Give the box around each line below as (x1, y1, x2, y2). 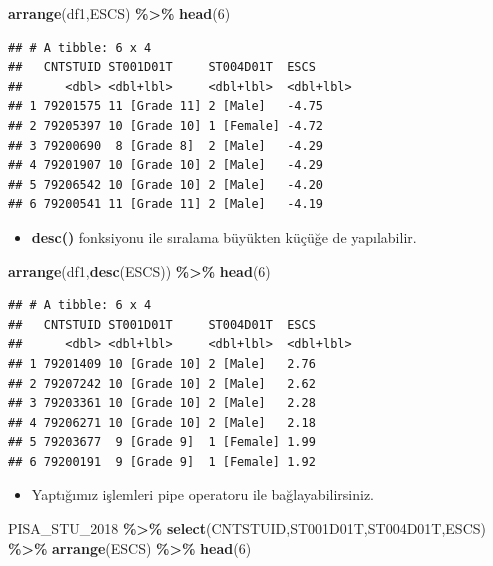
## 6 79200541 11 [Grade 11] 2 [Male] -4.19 (8, 197, 323, 212)
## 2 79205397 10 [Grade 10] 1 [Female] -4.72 (8, 118, 323, 133)
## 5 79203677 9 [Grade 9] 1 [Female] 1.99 (8, 435, 316, 450)
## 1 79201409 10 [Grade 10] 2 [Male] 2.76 (8, 356, 316, 371)
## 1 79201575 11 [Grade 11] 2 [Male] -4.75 (8, 99, 323, 114)
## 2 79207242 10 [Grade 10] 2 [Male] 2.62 (8, 376, 316, 391)
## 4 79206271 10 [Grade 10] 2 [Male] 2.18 (8, 415, 316, 430)
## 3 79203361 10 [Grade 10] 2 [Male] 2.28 (8, 396, 316, 411)
